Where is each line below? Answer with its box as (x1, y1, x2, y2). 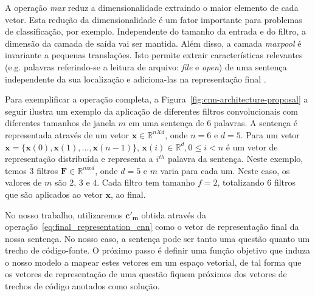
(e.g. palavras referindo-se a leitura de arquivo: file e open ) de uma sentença (5, 60, 287, 73)
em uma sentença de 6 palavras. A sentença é (128, 116, 297, 129)
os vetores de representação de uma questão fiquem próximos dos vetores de (5, 267, 287, 280)
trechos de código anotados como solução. (5, 280, 160, 292)
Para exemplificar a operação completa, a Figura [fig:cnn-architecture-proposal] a (5, 93, 308, 106)
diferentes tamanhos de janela (5, 116, 116, 129)
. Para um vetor (240, 128, 300, 141)
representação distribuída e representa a (5, 152, 153, 165)
